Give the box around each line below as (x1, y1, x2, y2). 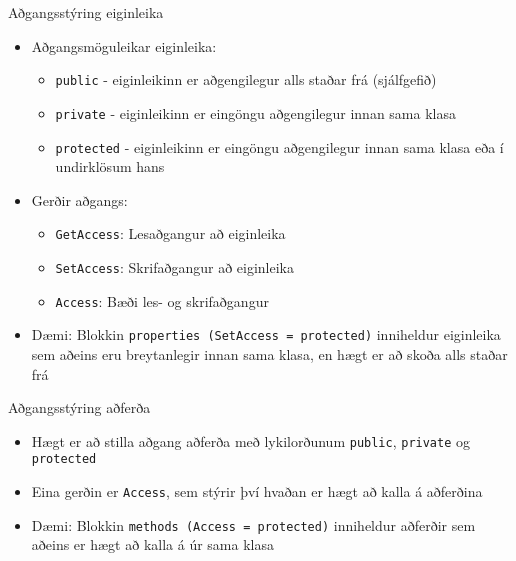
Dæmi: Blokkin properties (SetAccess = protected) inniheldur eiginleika (31, 324, 501, 345)
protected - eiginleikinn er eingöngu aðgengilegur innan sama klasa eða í (55, 136, 504, 157)
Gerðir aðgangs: (31, 189, 128, 210)
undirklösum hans (55, 156, 165, 177)
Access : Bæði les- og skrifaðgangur (55, 290, 269, 311)
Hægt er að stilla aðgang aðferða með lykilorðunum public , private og (31, 430, 471, 451)
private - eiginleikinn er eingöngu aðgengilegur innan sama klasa (55, 102, 456, 123)
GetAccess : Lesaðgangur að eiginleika (55, 223, 286, 244)
